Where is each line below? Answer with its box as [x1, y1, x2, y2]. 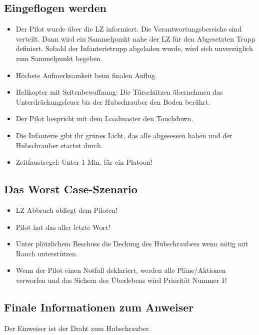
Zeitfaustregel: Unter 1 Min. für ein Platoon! [15, 157, 152, 167]
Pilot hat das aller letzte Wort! [15, 221, 110, 232]
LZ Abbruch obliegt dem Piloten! [15, 204, 118, 215]
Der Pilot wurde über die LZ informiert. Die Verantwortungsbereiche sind [15, 24, 242, 34]
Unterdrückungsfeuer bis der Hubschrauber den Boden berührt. [15, 96, 210, 107]
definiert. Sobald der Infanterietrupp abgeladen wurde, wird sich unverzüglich [15, 43, 253, 54]
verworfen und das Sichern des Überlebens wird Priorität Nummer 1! [15, 274, 227, 285]
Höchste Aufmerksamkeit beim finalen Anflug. [15, 70, 157, 80]
